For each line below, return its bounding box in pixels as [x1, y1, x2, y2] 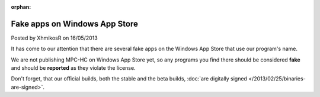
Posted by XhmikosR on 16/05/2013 [11, 34, 98, 41]
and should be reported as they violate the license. [11, 64, 136, 72]
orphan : [11, 4, 31, 10]
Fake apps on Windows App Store [11, 18, 139, 29]
